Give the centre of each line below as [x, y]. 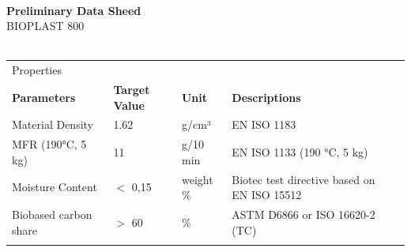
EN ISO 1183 [264, 124]
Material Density [53, 124]
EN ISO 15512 [267, 195]
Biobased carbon [52, 214]
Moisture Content [55, 187]
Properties [37, 70]
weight [197, 179]
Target [132, 89]
